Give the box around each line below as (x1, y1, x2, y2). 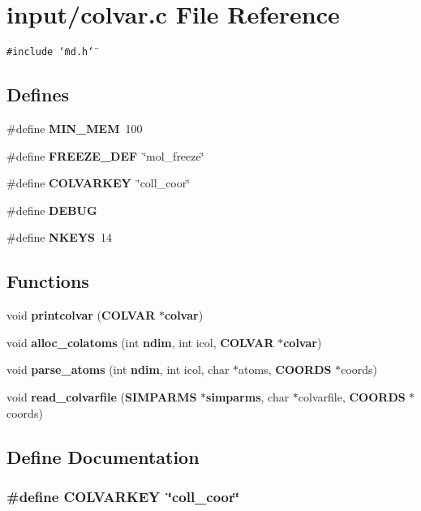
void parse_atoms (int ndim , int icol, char (6, 361, 230, 378)
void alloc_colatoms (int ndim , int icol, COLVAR (6, 333, 274, 350)
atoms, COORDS (238, 361, 332, 378)
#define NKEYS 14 (6, 229, 113, 246)
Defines (6, 82, 70, 107)
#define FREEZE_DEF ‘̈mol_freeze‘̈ (6, 147, 204, 164)
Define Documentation (6, 444, 200, 469)
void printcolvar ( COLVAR (6, 307, 156, 324)
